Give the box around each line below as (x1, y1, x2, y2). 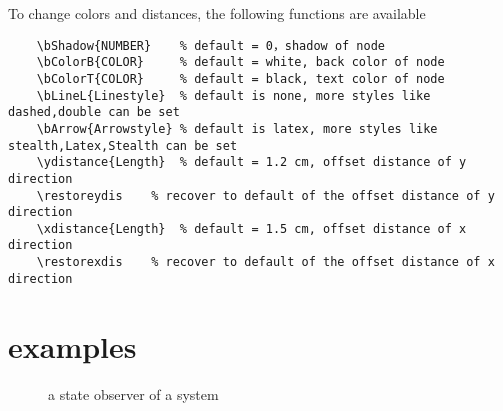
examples (8, 325, 137, 366)
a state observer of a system (48, 383, 219, 404)
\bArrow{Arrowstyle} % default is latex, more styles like (36, 121, 438, 136)
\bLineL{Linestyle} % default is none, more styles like (36, 88, 431, 103)
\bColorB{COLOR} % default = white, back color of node (36, 55, 445, 70)
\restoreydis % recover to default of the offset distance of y (36, 188, 495, 203)
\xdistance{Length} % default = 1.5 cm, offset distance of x (36, 221, 467, 236)
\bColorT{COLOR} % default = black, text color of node (36, 71, 445, 86)
